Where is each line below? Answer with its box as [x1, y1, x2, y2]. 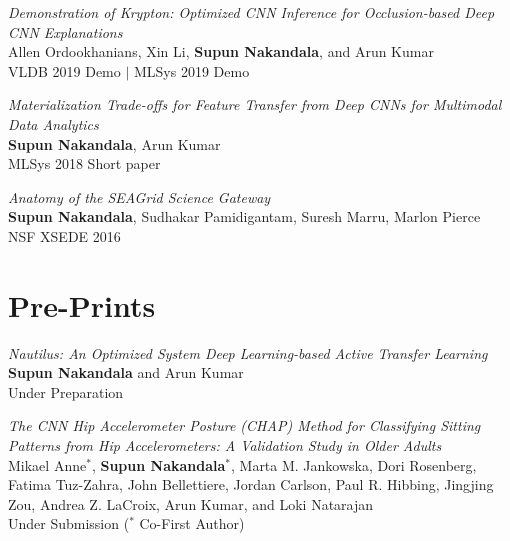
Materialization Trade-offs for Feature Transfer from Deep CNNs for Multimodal [8, 94, 502, 115]
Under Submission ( [8, 513, 130, 534]
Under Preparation [8, 381, 124, 402]
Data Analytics [8, 113, 99, 134]
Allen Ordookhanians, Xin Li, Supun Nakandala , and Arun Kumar [8, 41, 434, 62]
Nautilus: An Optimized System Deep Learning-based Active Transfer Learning [8, 342, 488, 363]
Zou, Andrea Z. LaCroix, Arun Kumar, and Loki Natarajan [8, 493, 374, 514]
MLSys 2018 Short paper [8, 153, 161, 174]
